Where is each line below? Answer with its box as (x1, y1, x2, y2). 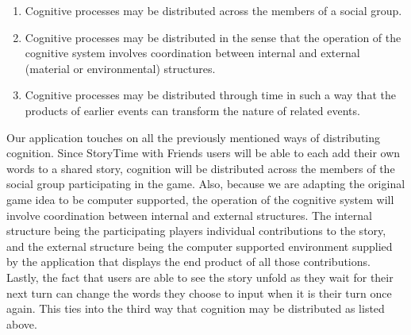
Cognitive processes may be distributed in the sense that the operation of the (25, 29, 401, 45)
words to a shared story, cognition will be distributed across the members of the (6, 160, 395, 176)
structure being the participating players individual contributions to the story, (6, 222, 386, 239)
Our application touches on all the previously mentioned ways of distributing (6, 129, 381, 145)
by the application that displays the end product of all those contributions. (6, 253, 371, 270)
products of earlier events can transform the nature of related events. (25, 102, 360, 118)
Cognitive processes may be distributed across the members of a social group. (25, 2, 402, 18)
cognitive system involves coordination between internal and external (25, 44, 360, 61)
